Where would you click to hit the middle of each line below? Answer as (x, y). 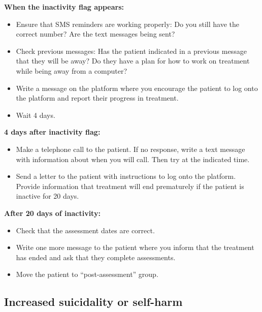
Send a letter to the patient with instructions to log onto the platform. (126, 176)
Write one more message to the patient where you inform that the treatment (135, 247)
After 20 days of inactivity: (52, 213)
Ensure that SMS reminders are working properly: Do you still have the (128, 24)
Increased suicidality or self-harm (93, 302)
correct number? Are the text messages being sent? (95, 34)
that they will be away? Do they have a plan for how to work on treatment (133, 61)
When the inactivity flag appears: (64, 7)
